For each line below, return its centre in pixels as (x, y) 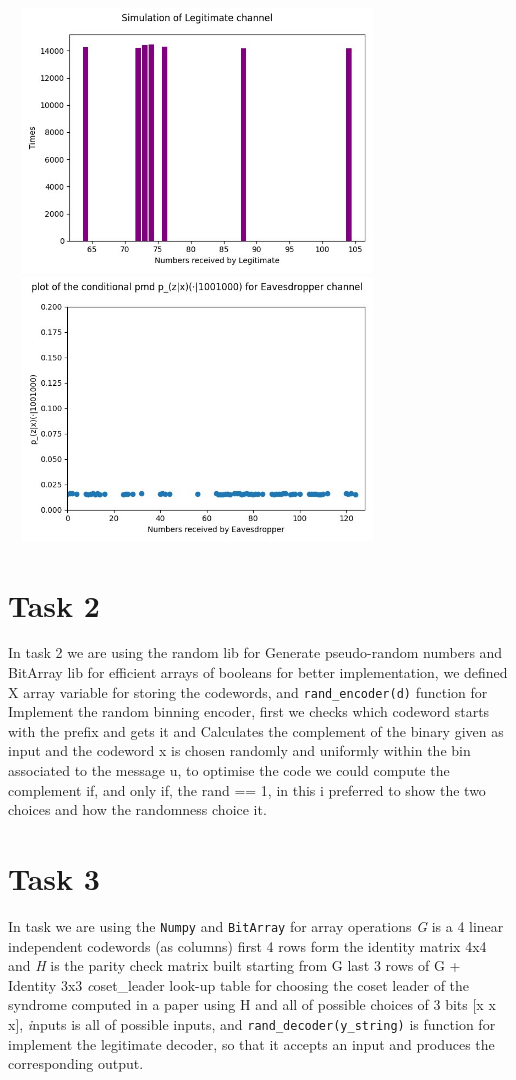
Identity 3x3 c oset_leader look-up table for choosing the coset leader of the (239, 984)
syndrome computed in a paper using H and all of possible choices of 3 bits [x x (252, 1004)
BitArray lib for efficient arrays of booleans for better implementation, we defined (258, 672)
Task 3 (54, 878)
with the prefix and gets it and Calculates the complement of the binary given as (256, 730)
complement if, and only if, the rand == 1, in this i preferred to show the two (247, 789)
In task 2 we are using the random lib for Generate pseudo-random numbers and (255, 652)
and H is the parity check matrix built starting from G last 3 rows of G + (234, 965)
